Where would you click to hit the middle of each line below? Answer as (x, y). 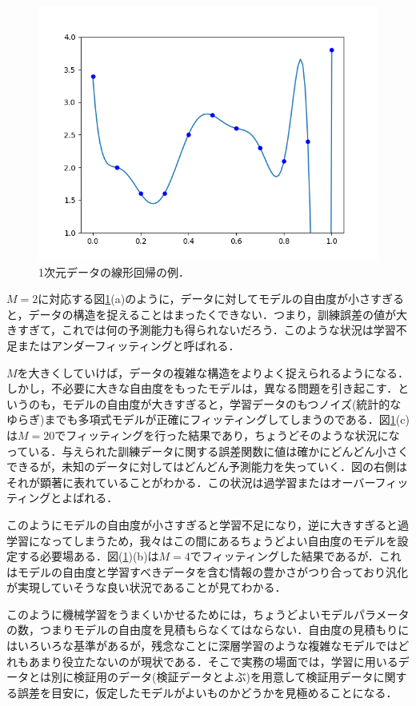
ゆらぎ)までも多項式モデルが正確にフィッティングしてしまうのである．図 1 (201, 419)
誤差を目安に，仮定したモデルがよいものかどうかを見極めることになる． (207, 692)
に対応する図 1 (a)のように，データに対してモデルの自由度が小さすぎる (221, 299)
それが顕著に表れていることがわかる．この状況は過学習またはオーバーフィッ (208, 482)
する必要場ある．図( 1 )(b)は (88, 556)
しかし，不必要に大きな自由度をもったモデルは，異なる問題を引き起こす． (202, 388)
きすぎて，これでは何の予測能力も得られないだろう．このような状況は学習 (201, 330)
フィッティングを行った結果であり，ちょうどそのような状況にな (233, 435)
